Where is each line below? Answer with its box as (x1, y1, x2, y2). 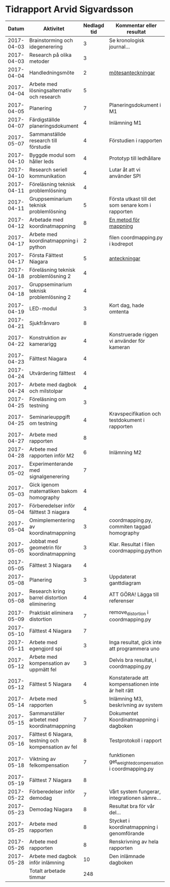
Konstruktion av (29, 334, 67, 341)
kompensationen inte (109, 681, 159, 688)
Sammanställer (29, 710, 65, 717)
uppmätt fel (29, 666, 57, 673)
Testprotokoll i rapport (109, 737, 162, 744)
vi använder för (109, 337, 145, 344)
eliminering (29, 600, 56, 607)
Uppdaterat (109, 573, 137, 580)
